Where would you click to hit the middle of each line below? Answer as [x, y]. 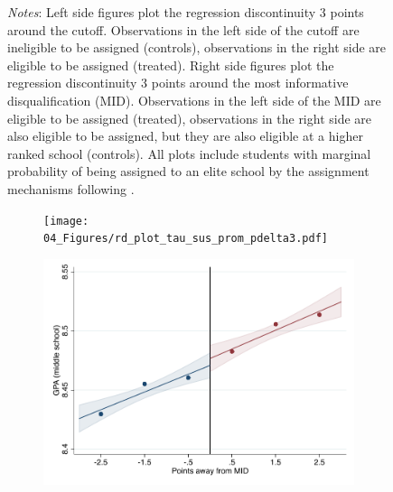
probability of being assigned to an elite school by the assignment [188, 171]
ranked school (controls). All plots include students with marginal [189, 153]
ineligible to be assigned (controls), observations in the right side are [197, 47]
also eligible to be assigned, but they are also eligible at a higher [185, 136]
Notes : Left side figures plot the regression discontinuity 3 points [186, 12]
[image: [66, 221]
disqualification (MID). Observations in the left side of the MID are [194, 100]
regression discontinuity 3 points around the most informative [178, 83]
